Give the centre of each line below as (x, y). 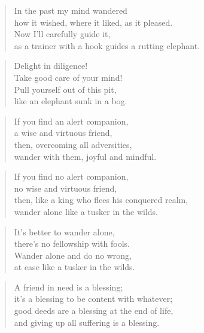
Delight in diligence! (51, 66)
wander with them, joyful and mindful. (85, 156)
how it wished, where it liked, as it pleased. (93, 22)
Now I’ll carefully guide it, (62, 34)
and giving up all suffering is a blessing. (87, 322)
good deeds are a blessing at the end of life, (94, 311)
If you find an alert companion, (71, 121)
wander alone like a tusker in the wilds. (86, 211)
